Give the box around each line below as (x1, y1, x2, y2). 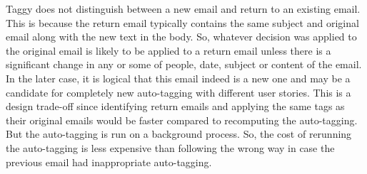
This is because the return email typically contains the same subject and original (6, 15, 359, 30)
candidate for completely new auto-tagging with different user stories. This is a (6, 85, 351, 99)
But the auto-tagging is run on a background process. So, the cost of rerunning (6, 126, 352, 141)
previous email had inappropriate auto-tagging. (6, 154, 212, 169)
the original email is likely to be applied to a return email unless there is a (6, 43, 331, 58)
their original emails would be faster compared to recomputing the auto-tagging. (6, 112, 358, 127)
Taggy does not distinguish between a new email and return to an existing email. (6, 1, 361, 16)
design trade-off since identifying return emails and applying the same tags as (6, 99, 345, 114)
